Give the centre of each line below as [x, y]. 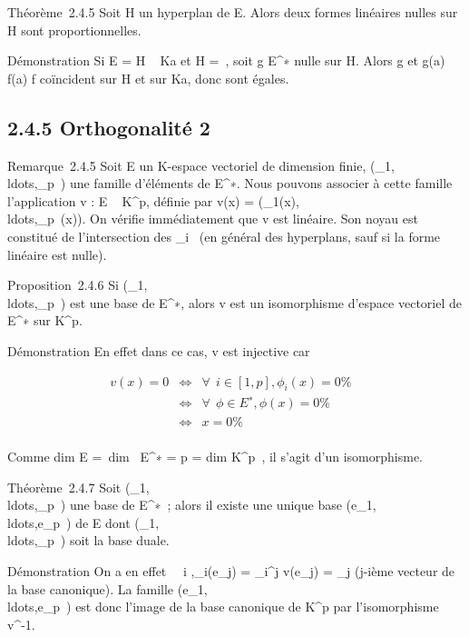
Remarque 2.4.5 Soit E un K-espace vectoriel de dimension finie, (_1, [201, 165]
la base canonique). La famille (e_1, [107, 588]
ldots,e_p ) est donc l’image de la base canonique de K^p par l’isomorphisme [223, 607]
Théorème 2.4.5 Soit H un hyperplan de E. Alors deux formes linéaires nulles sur [233, 12]
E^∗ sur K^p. [45, 320]
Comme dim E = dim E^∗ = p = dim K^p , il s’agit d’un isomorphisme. [215, 456]
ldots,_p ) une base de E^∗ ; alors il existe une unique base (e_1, [192, 505]
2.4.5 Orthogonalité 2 [109, 127]
